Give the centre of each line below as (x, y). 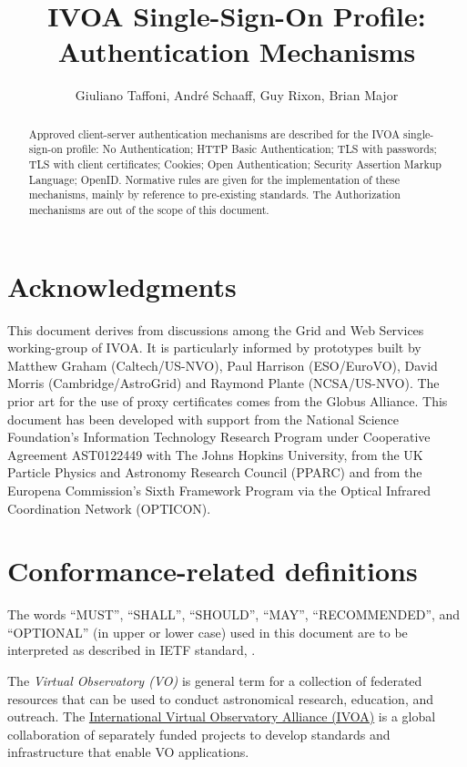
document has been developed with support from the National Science (203, 419)
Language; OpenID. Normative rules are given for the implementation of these (214, 179)
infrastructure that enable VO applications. (128, 752)
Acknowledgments (122, 286)
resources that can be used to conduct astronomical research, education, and (221, 698)
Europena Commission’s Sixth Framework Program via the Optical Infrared (219, 490)
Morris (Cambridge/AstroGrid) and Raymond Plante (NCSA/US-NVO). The (223, 383)
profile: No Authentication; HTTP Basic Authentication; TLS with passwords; (251, 149)
